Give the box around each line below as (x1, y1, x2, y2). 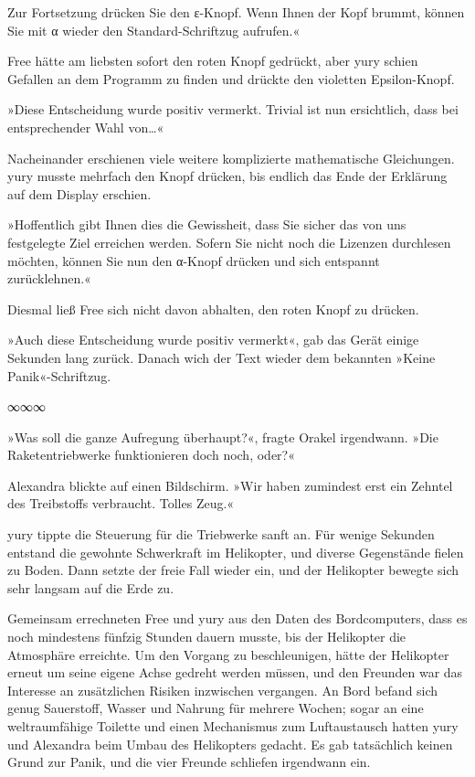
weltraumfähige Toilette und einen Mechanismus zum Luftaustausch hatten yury (7, 717, 459, 735)
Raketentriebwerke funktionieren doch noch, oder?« (7, 445, 295, 464)
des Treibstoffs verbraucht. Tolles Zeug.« (7, 494, 235, 513)
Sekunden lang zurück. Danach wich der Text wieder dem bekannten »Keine (7, 347, 436, 367)
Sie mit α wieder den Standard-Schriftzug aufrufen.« (7, 20, 301, 39)
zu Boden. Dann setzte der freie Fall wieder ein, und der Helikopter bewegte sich (7, 560, 459, 580)
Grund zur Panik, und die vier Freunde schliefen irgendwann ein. (7, 752, 371, 772)
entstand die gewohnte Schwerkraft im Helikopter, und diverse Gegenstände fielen (7, 542, 464, 561)
